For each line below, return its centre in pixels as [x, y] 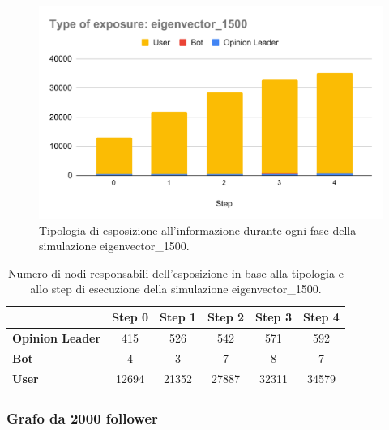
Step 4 [321, 317]
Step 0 [130, 317]
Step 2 [226, 317]
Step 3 [274, 317]
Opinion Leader [57, 337]
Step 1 [178, 317]
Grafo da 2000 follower [82, 417]
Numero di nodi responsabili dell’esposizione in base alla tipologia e [176, 272]
